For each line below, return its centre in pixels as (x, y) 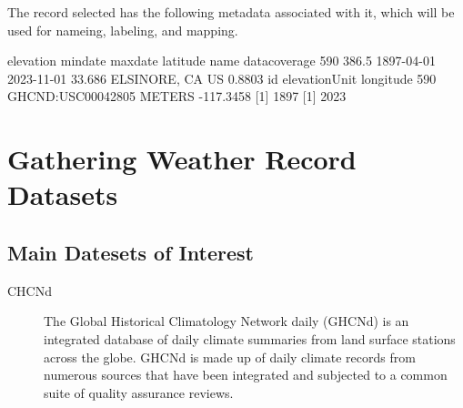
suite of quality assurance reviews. (139, 392)
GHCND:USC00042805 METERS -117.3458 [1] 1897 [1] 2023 (177, 96)
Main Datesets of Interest (131, 252)
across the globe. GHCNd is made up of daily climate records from (230, 357)
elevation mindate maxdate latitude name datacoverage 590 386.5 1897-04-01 (221, 61)
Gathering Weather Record (182, 159)
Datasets (63, 194)
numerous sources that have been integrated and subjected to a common (246, 375)
